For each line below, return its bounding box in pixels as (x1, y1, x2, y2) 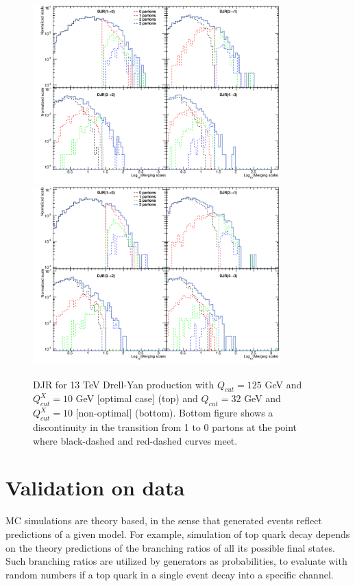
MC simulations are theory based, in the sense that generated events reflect (5, 513, 322, 528)
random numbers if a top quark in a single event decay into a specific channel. (5, 567, 334, 581)
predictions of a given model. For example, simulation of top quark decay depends (5, 526, 350, 541)
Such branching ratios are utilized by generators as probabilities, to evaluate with (5, 554, 347, 568)
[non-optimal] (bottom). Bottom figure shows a (75, 406, 273, 420)
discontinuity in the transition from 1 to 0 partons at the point (33, 420, 297, 434)
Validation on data (5, 473, 185, 502)
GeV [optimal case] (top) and (75, 391, 198, 406)
